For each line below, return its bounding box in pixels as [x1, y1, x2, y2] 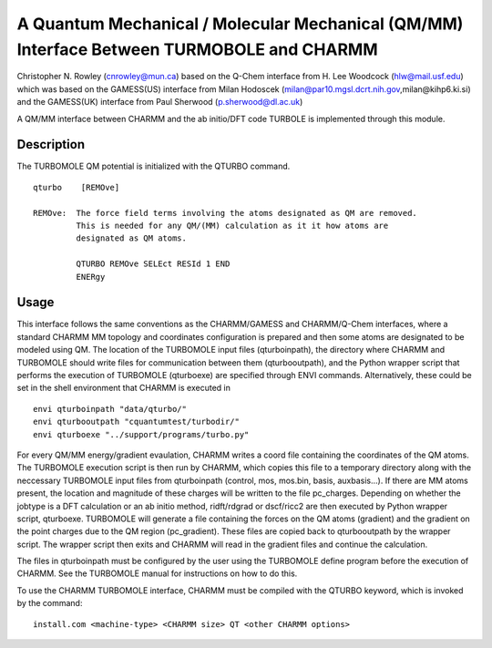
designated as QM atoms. [76, 233, 187, 243]
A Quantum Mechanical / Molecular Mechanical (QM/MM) [16, 14, 464, 34]
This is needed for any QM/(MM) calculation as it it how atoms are [76, 220, 389, 231]
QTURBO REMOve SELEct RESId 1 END [76, 259, 231, 269]
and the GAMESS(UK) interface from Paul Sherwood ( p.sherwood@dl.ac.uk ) [16, 97, 303, 108]
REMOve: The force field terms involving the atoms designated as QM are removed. [33, 208, 418, 218]
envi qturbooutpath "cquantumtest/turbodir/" [33, 417, 241, 427]
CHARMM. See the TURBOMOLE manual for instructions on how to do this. [16, 568, 298, 579]
